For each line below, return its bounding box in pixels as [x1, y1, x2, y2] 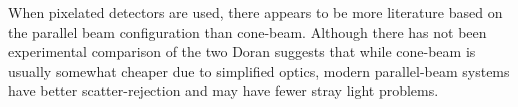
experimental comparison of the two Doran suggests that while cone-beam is [8, 41, 476, 62]
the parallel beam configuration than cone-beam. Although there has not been [8, 21, 487, 42]
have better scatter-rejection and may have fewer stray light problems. [8, 80, 439, 101]
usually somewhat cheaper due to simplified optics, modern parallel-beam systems [8, 60, 510, 81]
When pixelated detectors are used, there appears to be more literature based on [8, 2, 503, 22]
